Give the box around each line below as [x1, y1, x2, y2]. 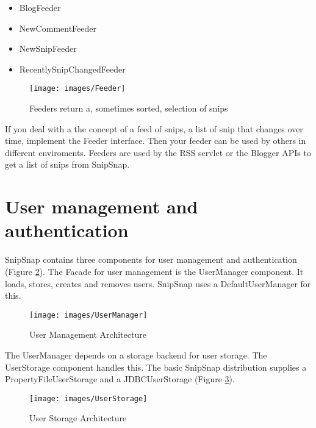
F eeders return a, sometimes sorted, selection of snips [29, 102, 228, 115]
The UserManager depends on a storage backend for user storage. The [5, 348, 267, 361]
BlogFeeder [19, 1, 61, 13]
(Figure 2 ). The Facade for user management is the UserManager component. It [5, 265, 304, 277]
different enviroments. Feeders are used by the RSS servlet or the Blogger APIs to [5, 146, 311, 159]
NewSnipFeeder [19, 42, 77, 55]
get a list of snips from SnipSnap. [5, 158, 130, 171]
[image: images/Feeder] [29, 84, 126, 93]
